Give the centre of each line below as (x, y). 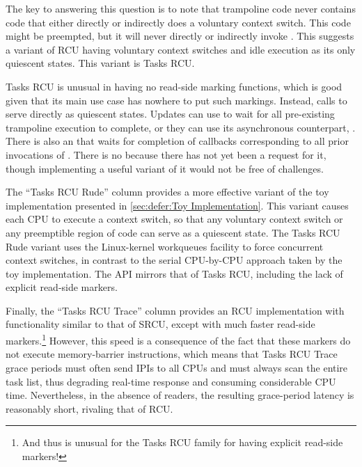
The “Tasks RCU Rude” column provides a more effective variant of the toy (167, 192)
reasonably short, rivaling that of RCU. (89, 408)
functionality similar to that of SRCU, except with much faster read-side (160, 324)
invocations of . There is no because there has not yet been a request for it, (166, 154)
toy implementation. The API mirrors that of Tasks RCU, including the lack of (174, 273)
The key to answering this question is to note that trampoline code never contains (181, 8)
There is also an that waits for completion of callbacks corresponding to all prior (177, 141)
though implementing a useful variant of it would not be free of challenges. (165, 168)
